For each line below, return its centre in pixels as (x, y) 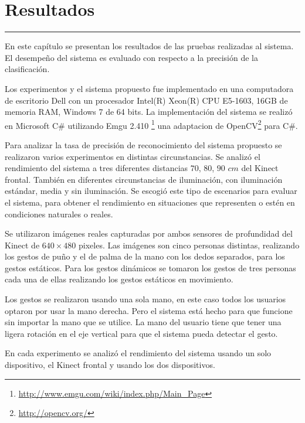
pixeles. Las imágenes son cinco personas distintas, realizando (189, 245)
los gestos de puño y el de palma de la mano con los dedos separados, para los (145, 256)
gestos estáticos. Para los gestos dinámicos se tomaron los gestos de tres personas (150, 267)
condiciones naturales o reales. (59, 214)
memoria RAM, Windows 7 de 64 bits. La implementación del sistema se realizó (149, 112)
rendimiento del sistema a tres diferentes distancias (96, 168)
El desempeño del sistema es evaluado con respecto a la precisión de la (131, 57)
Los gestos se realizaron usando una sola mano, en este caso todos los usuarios (145, 299)
